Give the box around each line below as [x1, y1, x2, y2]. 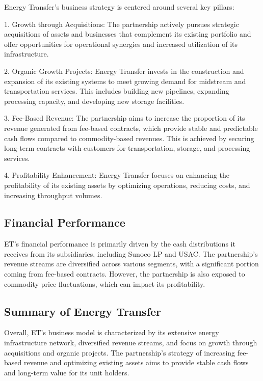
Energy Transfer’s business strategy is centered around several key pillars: [4, 2, 234, 12]
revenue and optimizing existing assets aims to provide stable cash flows [23, 357, 249, 368]
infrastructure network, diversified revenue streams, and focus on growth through [4, 337, 257, 348]
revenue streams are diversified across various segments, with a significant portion [4, 258, 259, 269]
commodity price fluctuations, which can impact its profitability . [4, 278, 205, 289]
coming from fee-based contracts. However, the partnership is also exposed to [4, 268, 245, 279]
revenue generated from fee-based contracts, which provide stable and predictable [4, 122, 258, 133]
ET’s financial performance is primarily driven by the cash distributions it [4, 238, 235, 249]
